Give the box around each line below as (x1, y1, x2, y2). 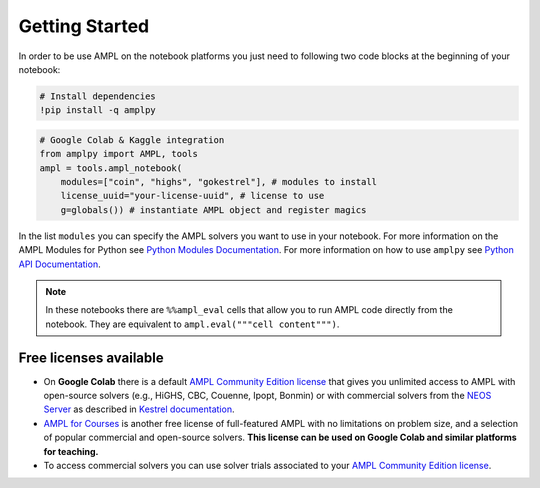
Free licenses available (18, 349, 164, 366)
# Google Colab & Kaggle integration (39, 134, 225, 145)
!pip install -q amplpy (39, 105, 157, 116)
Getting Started (18, 15, 150, 37)
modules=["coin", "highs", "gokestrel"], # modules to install (60, 176, 378, 188)
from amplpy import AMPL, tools (39, 148, 199, 160)
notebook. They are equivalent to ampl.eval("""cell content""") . (45, 318, 340, 330)
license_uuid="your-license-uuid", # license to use (60, 190, 325, 202)
